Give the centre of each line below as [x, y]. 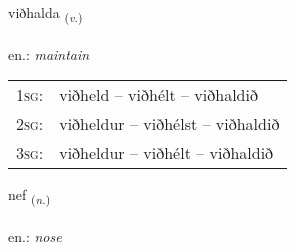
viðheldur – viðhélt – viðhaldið [166, 153]
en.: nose [35, 236]
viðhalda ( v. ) [45, 13]
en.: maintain [49, 53]
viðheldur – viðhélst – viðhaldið [169, 124]
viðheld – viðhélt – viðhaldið [158, 95]
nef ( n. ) [29, 196]
